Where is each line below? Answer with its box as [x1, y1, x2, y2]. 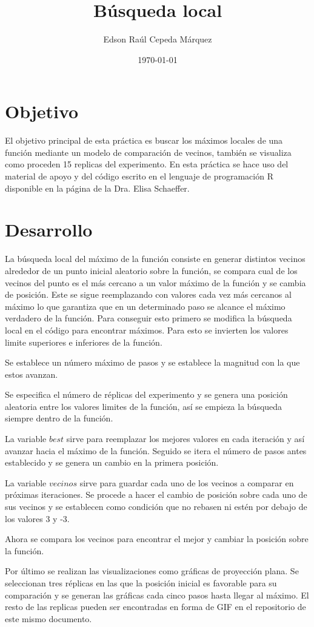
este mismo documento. [5, 612, 92, 625]
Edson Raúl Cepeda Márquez [103, 33, 212, 45]
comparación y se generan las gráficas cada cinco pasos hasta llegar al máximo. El [5, 588, 309, 601]
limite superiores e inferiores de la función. [5, 335, 162, 348]
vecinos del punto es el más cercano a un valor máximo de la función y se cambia [5, 276, 306, 289]
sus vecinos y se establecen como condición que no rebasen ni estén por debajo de [5, 500, 307, 513]
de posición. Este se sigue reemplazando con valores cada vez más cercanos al [5, 288, 292, 301]
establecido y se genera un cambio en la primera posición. [5, 456, 219, 469]
